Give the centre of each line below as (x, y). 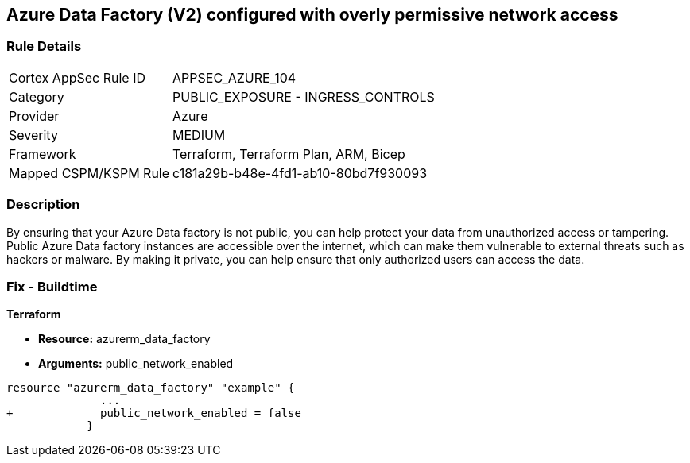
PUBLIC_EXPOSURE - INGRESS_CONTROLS (304, 96)
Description (43, 204)
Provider (34, 116)
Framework (43, 154)
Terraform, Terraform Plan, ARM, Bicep (289, 154)
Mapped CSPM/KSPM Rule (89, 173)
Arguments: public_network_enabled (136, 364)
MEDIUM (199, 135)
